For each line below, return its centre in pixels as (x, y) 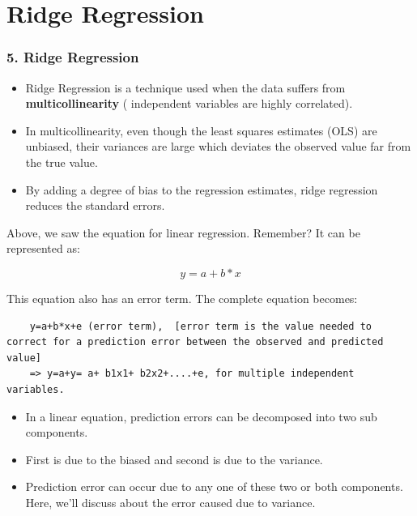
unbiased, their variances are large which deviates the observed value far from (218, 146)
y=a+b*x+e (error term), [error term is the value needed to (201, 326)
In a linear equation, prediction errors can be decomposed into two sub (201, 416)
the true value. (62, 162)
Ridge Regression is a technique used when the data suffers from (185, 87)
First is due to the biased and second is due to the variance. (174, 459)
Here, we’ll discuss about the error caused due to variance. (170, 502)
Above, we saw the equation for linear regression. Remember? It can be (183, 232)
